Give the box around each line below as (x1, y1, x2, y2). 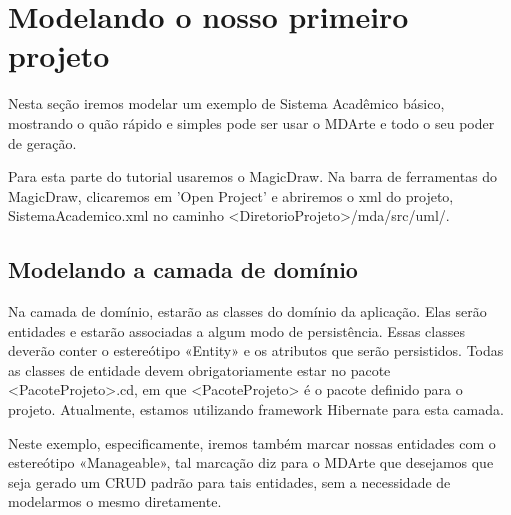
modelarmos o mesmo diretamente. (8, 491, 222, 512)
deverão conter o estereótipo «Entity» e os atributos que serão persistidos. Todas (8, 340, 504, 361)
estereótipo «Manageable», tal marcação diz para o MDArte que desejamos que (8, 452, 494, 473)
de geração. (8, 132, 77, 153)
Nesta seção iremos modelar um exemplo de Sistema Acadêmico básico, (8, 93, 445, 114)
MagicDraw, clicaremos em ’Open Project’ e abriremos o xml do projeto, (8, 185, 454, 206)
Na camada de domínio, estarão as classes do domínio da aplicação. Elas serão (8, 301, 487, 322)
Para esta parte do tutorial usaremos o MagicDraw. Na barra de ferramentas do (8, 166, 498, 187)
